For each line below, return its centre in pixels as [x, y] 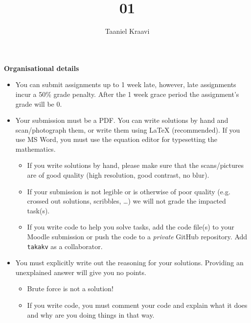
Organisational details [42, 68]
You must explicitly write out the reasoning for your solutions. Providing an [129, 263]
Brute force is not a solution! [70, 288]
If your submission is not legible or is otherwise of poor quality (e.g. [129, 191]
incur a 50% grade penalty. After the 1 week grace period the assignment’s [127, 94]
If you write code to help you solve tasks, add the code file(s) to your [131, 227]
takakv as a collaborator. [65, 246]
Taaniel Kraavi [127, 31]
